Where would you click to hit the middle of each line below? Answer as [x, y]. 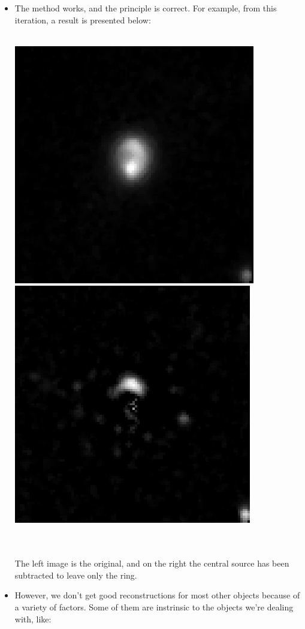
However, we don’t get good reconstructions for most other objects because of [157, 595]
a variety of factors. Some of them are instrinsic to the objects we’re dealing [154, 606]
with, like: [33, 618]
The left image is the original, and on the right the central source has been [152, 563]
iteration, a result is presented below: [83, 20]
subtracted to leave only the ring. [76, 575]
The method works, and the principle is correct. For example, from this [146, 8]
